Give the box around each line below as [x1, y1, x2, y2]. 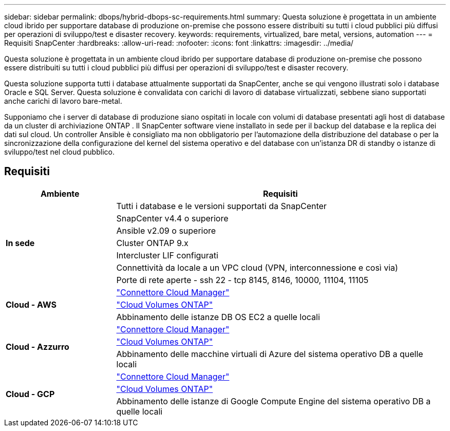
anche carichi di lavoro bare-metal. [4, 97, 122, 105]
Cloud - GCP [6, 388, 55, 399]
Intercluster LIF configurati [116, 250, 218, 260]
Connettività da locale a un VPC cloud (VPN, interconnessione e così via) [116, 262, 398, 273]
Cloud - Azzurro [6, 341, 69, 352]
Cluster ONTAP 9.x [116, 237, 189, 248]
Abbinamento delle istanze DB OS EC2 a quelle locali [116, 311, 320, 322]
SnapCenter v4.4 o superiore [116, 213, 229, 223]
